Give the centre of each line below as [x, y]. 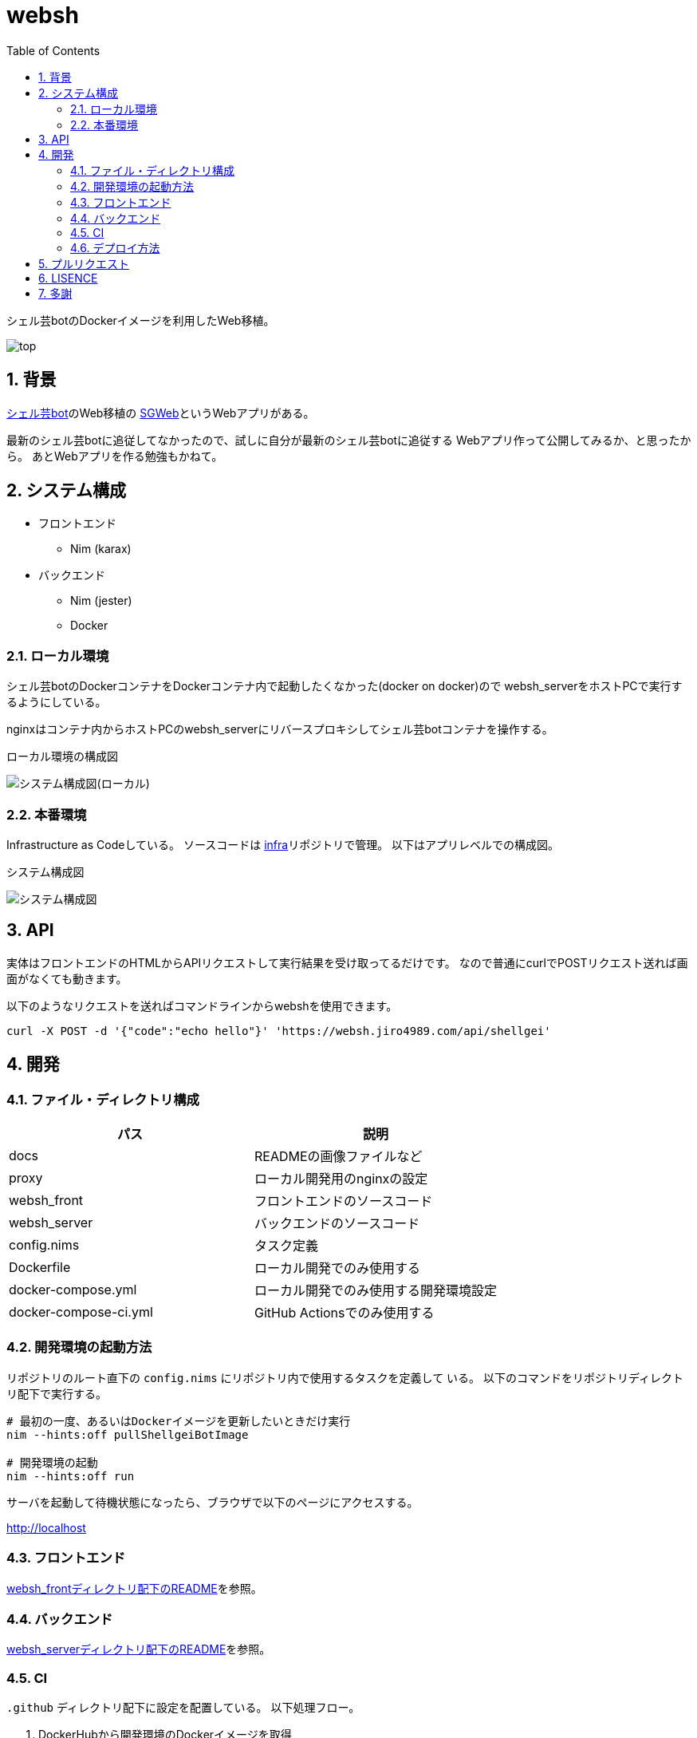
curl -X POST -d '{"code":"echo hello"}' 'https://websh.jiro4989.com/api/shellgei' [279, 1031]
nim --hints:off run [71, 1476]
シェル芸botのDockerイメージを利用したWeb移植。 [141, 320]
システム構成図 [45, 871]
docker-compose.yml [73, 1290]
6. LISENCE [68, 278]
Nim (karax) [101, 549]
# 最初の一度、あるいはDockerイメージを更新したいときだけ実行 [179, 1421]
